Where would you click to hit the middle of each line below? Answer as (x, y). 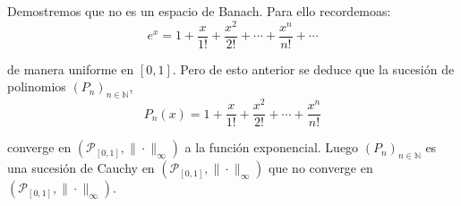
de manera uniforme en (71, 69)
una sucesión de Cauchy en (81, 168)
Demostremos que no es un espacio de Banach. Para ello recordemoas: (199, 11)
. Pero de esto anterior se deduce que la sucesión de (313, 69)
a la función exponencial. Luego (272, 147)
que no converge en (321, 168)
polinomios (37, 86)
